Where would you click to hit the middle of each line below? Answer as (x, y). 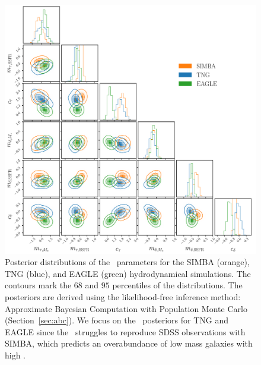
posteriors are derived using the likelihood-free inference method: (123, 296)
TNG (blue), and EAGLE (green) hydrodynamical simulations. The (128, 273)
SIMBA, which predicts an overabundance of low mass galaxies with (129, 343)
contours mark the (38, 285)
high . (15, 355)
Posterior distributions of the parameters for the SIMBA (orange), (127, 262)
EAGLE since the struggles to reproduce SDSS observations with (125, 331)
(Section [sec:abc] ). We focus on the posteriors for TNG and (117, 320)
